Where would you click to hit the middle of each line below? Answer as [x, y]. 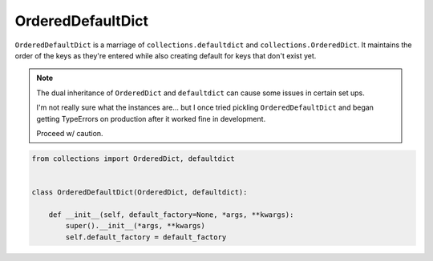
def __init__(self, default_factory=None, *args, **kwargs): [171, 215]
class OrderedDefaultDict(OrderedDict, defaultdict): [140, 193]
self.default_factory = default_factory [146, 237]
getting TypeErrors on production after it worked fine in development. [151, 118]
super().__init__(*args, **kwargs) [136, 226]
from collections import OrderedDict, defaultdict [134, 159]
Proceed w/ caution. [70, 133]
